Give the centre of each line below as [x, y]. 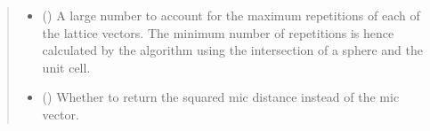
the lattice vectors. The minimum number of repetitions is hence [218, 32]
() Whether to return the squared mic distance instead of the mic [221, 97]
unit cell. [66, 67]
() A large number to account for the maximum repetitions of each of [231, 15]
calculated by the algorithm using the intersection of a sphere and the [232, 50]
